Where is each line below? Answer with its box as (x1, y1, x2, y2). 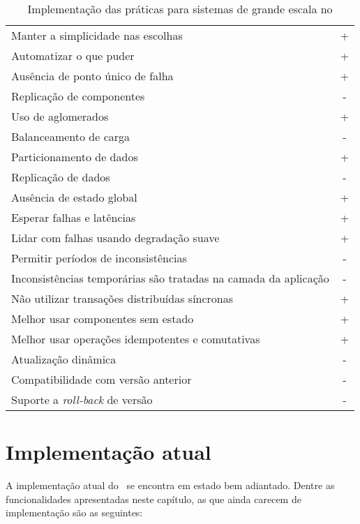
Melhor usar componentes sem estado (11, 310, 194, 327)
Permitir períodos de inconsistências (11, 250, 187, 266)
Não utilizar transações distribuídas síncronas (11, 290, 234, 306)
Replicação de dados (11, 169, 110, 185)
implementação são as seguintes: (6, 505, 143, 520)
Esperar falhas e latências (11, 209, 136, 225)
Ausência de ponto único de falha (11, 68, 174, 84)
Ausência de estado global (11, 189, 137, 205)
